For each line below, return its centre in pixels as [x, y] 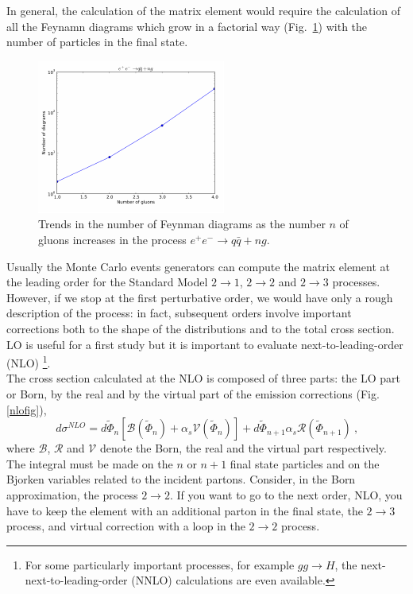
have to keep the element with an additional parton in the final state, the [185, 510]
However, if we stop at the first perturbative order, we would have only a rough [200, 297]
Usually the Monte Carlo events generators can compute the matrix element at [198, 266]
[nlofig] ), [27, 409]
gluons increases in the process [112, 239]
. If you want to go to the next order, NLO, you [286, 494]
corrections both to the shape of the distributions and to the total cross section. [201, 328]
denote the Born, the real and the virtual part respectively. [243, 448]
